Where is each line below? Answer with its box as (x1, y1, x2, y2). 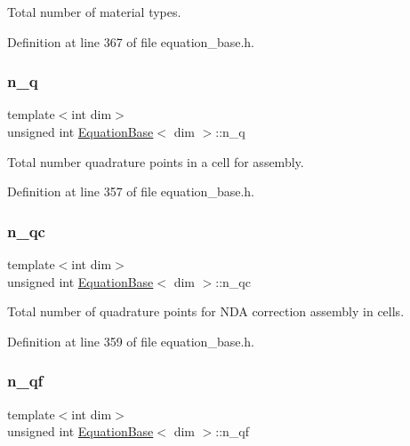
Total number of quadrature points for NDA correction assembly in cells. (7, 302, 405, 321)
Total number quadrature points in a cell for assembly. (7, 152, 304, 171)
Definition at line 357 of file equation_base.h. (7, 182, 254, 201)
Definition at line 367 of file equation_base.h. (7, 32, 254, 51)
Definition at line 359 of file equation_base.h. (7, 331, 254, 350)
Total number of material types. (7, 3, 181, 20)
